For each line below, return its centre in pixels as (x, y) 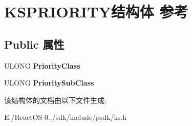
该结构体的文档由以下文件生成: (55, 100)
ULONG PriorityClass (42, 65)
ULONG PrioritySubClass (49, 83)
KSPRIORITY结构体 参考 (96, 12)
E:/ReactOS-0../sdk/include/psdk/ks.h (66, 117)
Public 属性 (34, 44)
